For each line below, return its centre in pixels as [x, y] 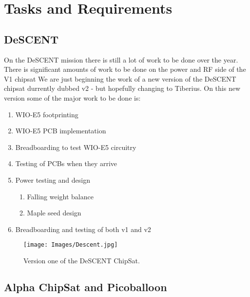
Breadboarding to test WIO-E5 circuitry [76, 147]
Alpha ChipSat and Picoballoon [86, 286]
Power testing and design [53, 180]
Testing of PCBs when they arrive [66, 163]
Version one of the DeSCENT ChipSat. [82, 260]
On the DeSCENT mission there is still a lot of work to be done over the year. [121, 59]
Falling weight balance [60, 196]
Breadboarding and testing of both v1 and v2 [83, 229]
